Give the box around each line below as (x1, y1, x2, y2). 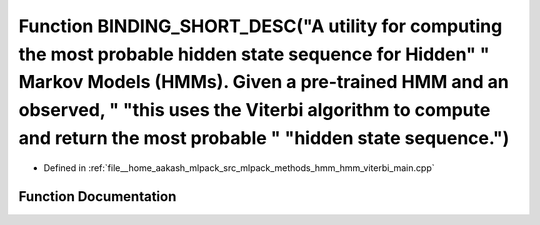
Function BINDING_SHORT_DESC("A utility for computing (18, 15, 503, 37)
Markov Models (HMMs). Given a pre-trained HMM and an (18, 71, 509, 94)
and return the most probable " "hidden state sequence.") (18, 126, 510, 149)
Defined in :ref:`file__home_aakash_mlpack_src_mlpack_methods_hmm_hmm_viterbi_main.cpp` (43, 161, 435, 174)
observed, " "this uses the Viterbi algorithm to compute (18, 99, 491, 122)
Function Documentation (18, 188, 177, 205)
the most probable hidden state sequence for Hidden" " (18, 43, 490, 65)
